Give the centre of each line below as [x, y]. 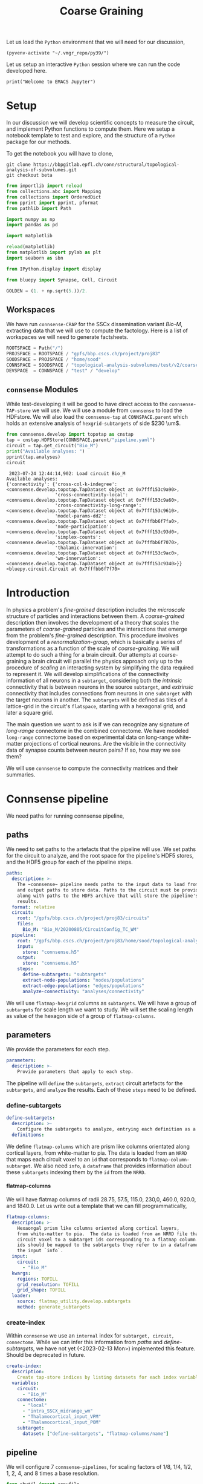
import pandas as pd [32, 225]
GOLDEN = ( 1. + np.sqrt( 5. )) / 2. [47, 291]
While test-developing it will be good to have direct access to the [87, 404]
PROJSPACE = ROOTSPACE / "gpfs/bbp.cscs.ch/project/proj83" [84, 354]
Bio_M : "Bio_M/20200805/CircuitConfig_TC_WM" [80, 930]
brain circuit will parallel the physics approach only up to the [107, 661]
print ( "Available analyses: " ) [46, 451]
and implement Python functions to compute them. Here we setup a [91, 129]
